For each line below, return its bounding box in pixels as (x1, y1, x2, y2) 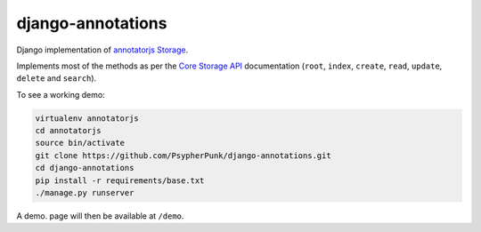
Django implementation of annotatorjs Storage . (16, 44, 189, 55)
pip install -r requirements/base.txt (35, 175, 205, 186)
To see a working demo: (16, 89, 106, 100)
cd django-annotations (35, 163, 135, 173)
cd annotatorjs (35, 125, 102, 136)
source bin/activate (35, 138, 125, 148)
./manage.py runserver (35, 188, 135, 198)
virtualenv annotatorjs (35, 113, 140, 124)
